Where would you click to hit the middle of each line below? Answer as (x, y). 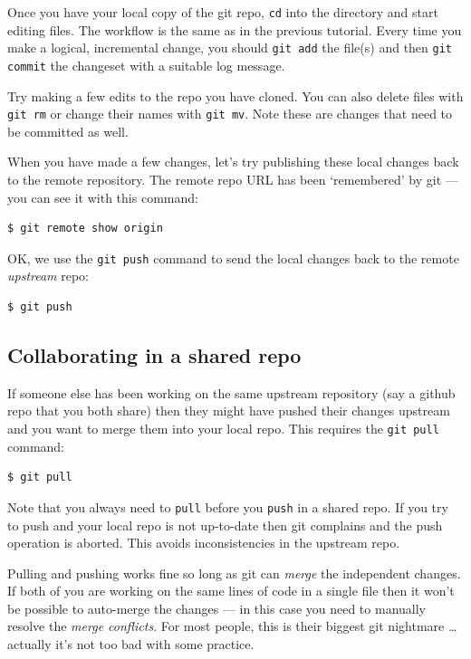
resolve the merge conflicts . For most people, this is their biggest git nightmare (226, 626)
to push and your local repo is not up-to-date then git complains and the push (225, 525)
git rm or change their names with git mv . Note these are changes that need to (230, 114)
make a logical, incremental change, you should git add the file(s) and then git (230, 48)
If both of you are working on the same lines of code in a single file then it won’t (231, 591)
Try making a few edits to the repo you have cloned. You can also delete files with (235, 96)
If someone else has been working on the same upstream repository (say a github (231, 392)
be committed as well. (68, 131)
